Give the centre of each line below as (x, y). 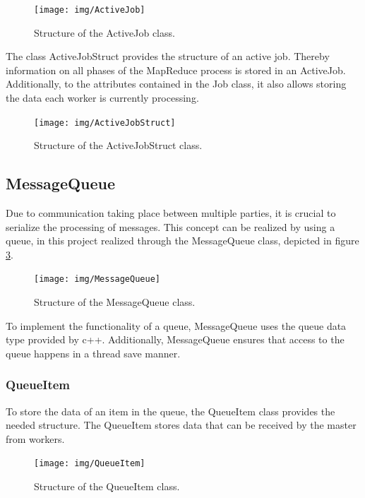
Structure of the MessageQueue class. (115, 302)
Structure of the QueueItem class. (107, 486)
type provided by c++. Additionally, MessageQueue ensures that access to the (175, 339)
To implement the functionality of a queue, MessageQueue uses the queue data (176, 325)
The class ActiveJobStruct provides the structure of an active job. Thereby (168, 56)
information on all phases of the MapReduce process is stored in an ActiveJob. (176, 70)
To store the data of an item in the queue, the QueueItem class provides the (170, 411)
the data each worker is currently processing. (102, 98)
